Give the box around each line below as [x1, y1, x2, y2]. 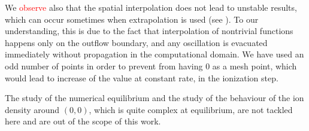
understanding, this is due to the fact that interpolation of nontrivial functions [5, 25, 293, 37]
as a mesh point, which [212, 59, 297, 72]
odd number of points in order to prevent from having [5, 59, 203, 72]
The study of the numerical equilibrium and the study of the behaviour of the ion [5, 92, 304, 104]
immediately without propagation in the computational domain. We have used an [5, 48, 304, 60]
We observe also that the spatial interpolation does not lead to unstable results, [5, 1, 297, 13]
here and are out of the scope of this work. [5, 115, 161, 127]
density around [5, 103, 60, 115]
